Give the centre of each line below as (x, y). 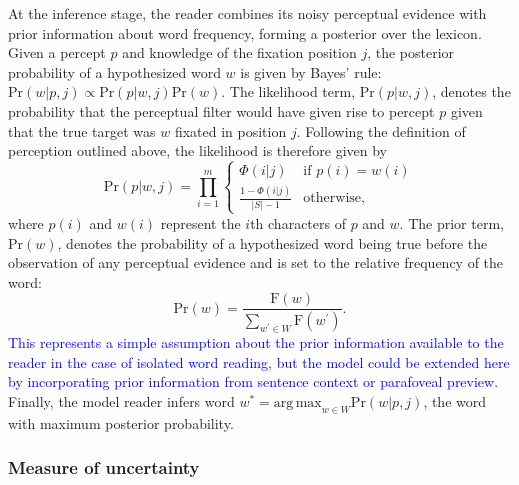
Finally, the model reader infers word (121, 400)
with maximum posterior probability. (121, 422)
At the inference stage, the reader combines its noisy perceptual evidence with (247, 13)
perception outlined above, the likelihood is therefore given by (198, 150)
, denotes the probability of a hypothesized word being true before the (272, 242)
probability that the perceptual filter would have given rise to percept (221, 110)
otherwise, (334, 198)
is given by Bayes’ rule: (311, 71)
